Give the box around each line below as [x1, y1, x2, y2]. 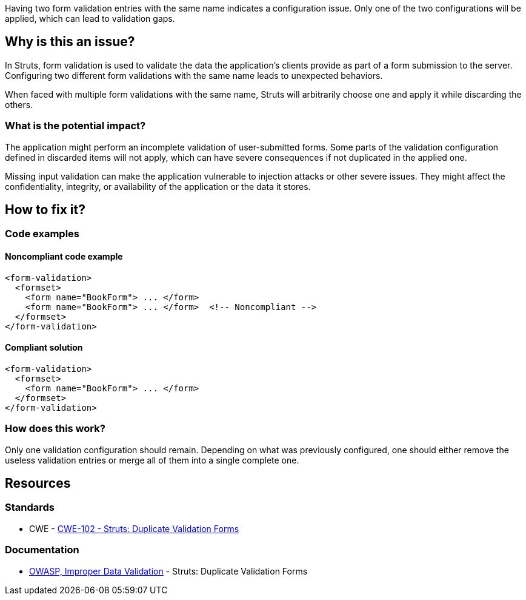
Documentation [5, 544, 79, 556]
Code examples [5, 228, 80, 240]
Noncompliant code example [5, 251, 123, 262]
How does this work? [5, 422, 105, 435]
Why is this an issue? [5, 34, 135, 50]
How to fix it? [5, 202, 85, 218]
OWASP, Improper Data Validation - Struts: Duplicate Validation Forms [29, 565, 308, 576]
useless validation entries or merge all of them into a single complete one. [5, 454, 299, 465]
